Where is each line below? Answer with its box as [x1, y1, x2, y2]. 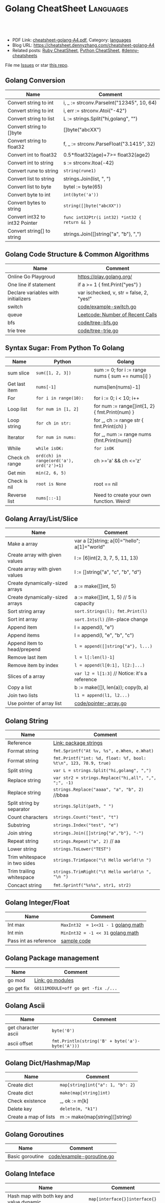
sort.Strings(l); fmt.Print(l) [74, 609, 148, 614]
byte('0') [52, 1028, 75, 1034]
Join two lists [7, 692, 38, 699]
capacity [74, 600, 95, 607]
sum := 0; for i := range [94, 367, 146, 374]
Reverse [7, 492, 27, 499]
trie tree [7, 327, 26, 334]
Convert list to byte [7, 183, 52, 190]
